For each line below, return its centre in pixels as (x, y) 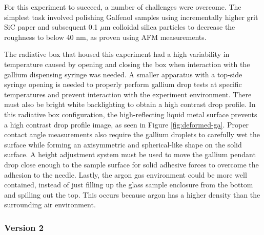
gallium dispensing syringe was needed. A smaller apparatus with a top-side (123, 74)
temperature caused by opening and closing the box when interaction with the (127, 64)
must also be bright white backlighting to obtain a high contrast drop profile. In (130, 104)
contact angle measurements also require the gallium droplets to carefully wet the (132, 134)
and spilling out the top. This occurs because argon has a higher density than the (132, 194)
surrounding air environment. (50, 205)
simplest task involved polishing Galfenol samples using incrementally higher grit (131, 17)
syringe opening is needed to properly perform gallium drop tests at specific (123, 84)
